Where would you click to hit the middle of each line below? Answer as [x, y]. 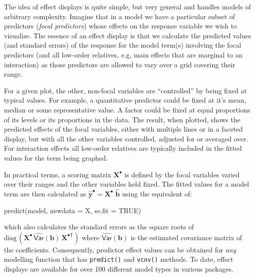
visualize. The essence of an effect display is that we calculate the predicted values [128, 35]
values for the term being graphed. [56, 157]
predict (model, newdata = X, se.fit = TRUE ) [73, 210]
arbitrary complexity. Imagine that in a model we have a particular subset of [120, 16]
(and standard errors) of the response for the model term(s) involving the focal [123, 45]
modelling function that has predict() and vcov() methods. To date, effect [119, 259]
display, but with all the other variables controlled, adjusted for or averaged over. [126, 138]
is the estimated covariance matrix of [186, 237]
